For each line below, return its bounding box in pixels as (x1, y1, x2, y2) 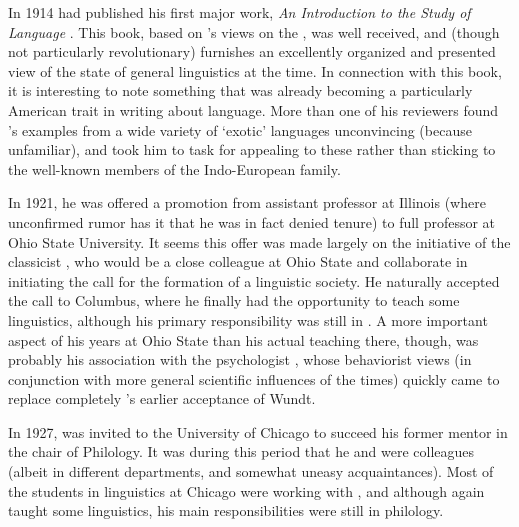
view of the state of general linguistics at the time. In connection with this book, (8, 60, 502, 81)
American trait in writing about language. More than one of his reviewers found (8, 99, 499, 120)
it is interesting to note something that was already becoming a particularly (8, 80, 473, 101)
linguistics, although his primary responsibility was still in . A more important (8, 309, 488, 330)
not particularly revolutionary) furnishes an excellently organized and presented (8, 41, 496, 62)
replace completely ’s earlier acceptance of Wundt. (8, 388, 316, 409)
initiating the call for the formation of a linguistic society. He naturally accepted (8, 270, 500, 291)
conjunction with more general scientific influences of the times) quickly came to (8, 368, 500, 389)
